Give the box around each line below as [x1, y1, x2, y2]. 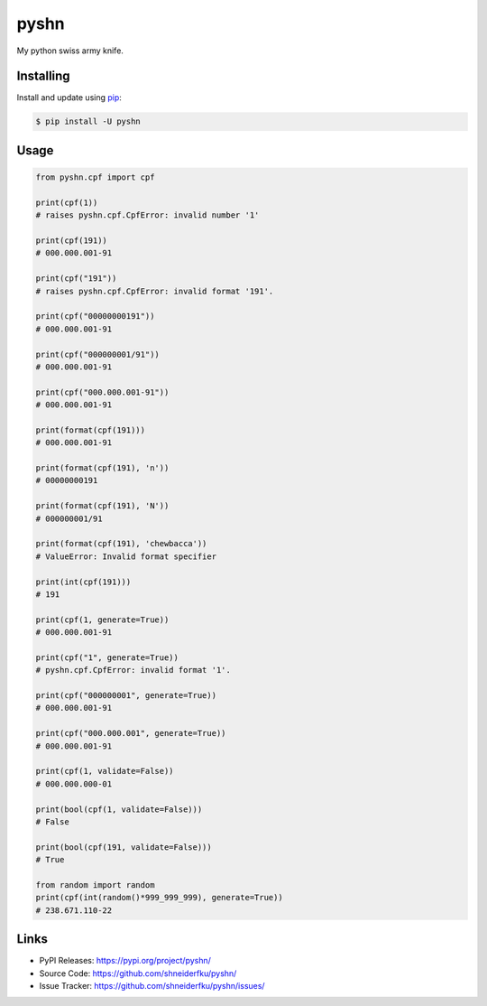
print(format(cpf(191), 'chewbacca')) [35, 538, 207, 549]
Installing [16, 69, 71, 84]
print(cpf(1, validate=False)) [35, 766, 175, 777]
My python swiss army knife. [16, 45, 124, 56]
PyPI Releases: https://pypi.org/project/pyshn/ [39, 955, 212, 966]
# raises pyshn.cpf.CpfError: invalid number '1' [35, 210, 260, 220]
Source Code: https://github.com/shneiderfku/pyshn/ [39, 967, 237, 979]
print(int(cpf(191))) [35, 576, 132, 587]
